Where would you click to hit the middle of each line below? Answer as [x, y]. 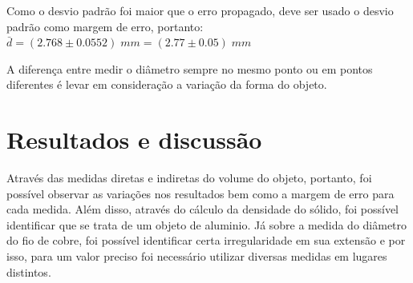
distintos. [29, 271]
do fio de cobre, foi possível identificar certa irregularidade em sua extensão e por [206, 240]
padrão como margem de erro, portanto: [105, 26]
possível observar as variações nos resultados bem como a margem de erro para [200, 193]
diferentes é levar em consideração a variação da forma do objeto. [167, 84]
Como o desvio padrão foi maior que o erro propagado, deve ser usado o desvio [200, 10]
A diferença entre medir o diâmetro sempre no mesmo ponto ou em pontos [190, 68]
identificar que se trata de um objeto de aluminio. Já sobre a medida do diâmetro [207, 224]
